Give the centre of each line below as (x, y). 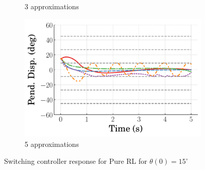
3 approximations (52, 6)
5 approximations (52, 144)
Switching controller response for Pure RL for (76, 161)
